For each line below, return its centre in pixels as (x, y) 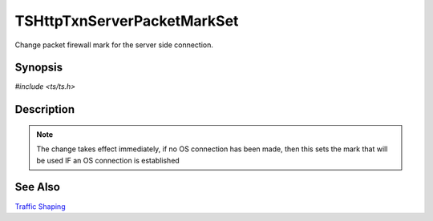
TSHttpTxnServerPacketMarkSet (127, 21)
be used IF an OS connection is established (108, 160)
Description (45, 109)
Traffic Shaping (40, 206)
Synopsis (39, 68)
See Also (37, 187)
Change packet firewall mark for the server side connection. (114, 45)
